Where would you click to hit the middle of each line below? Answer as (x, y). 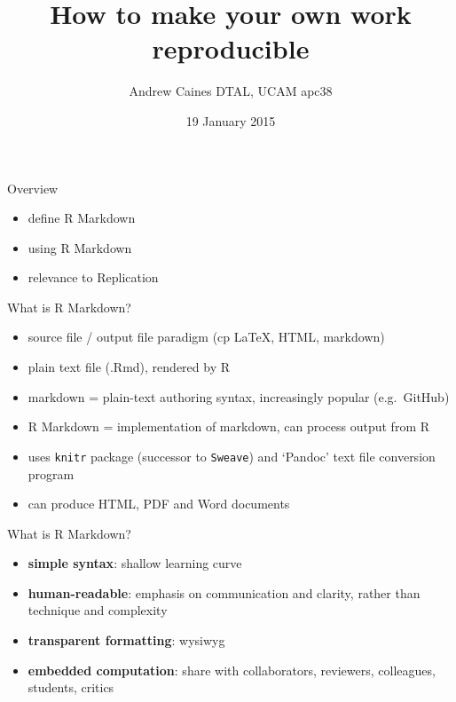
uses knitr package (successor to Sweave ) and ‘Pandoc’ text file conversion (232, 456)
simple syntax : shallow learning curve (135, 563)
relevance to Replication (93, 277)
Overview (33, 188)
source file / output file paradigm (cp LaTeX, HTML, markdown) (206, 337)
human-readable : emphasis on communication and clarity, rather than (224, 592)
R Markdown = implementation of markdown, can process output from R (229, 426)
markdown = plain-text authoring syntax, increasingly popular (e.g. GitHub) (239, 396)
